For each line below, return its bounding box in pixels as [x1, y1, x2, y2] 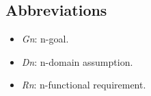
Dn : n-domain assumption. [21, 54, 133, 69]
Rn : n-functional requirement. [21, 77, 146, 92]
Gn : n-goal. [21, 32, 69, 46]
